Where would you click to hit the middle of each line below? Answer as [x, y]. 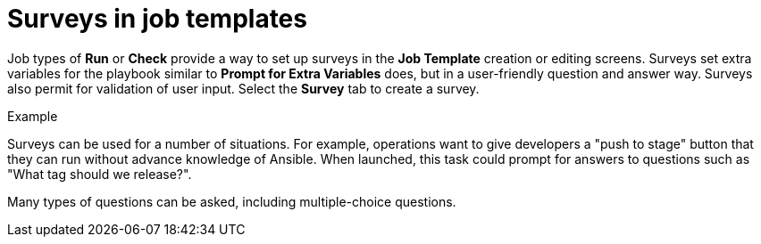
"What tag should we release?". [100, 174]
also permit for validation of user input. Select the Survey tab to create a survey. [243, 88]
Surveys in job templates [157, 19]
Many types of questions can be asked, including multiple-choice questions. [232, 201]
